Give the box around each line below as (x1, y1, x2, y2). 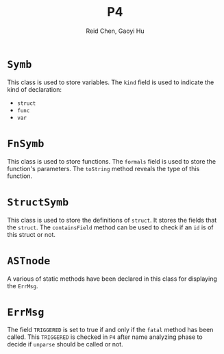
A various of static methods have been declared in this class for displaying (7, 275, 217, 283)
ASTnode (7, 254, 51, 267)
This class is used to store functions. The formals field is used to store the (7, 157, 216, 165)
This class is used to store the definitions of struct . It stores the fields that (7, 216, 217, 224)
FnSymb (7, 137, 45, 150)
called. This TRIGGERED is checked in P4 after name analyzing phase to (7, 333, 203, 341)
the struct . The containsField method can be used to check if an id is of (7, 223, 214, 231)
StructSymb (7, 196, 69, 209)
